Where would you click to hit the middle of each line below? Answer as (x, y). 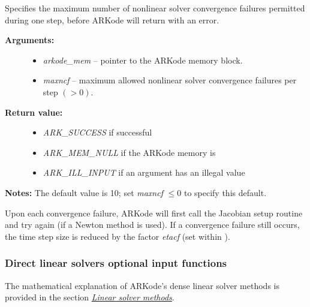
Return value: (34, 112)
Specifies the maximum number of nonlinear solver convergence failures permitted (155, 8)
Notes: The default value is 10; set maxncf (84, 192)
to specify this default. (225, 192)
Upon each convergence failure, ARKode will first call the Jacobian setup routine (154, 213)
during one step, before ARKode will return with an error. (112, 19)
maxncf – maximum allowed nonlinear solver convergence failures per (170, 80)
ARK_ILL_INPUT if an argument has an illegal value (144, 172)
